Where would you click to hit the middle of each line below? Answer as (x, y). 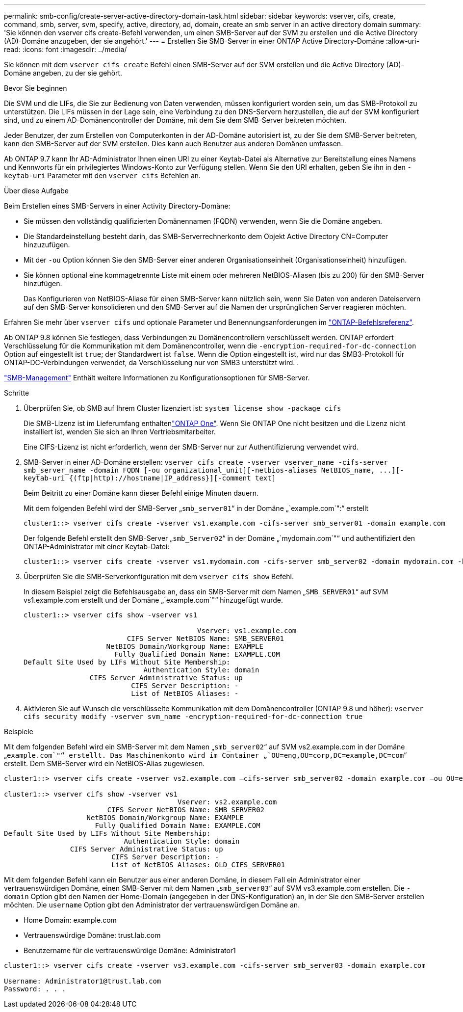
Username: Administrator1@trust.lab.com (83, 981)
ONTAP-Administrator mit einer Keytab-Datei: (97, 546)
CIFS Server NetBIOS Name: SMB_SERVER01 (206, 639)
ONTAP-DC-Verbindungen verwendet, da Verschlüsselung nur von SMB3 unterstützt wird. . (152, 362)
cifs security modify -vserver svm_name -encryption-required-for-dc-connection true (193, 717)
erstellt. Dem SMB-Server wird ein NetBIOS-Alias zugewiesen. (104, 763)
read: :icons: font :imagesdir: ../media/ (65, 49)
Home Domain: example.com (70, 920)
